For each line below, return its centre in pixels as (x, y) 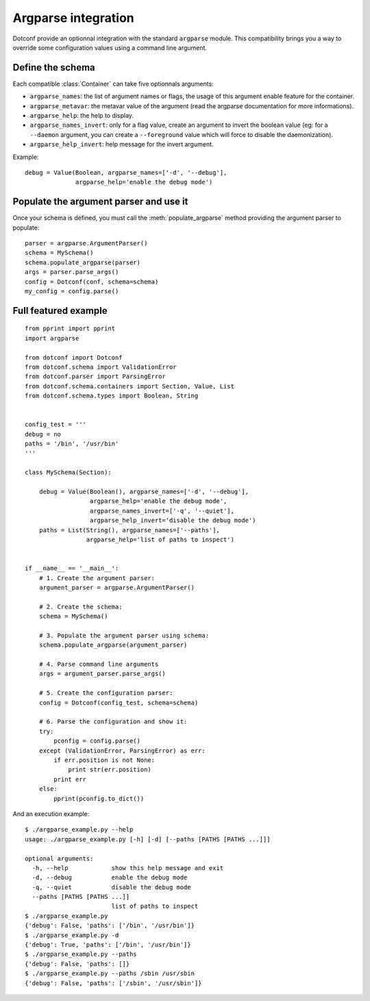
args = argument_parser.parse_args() (102, 674)
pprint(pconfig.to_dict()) (99, 799)
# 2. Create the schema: (81, 607)
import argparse (52, 338)
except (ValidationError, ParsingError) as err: (122, 751)
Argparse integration (73, 18)
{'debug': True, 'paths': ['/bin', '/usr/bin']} (108, 945)
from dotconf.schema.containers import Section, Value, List (129, 386)
